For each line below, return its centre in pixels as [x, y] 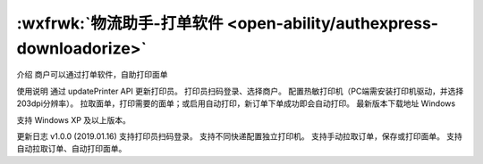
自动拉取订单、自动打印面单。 [72, 149]
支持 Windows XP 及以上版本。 [74, 119]
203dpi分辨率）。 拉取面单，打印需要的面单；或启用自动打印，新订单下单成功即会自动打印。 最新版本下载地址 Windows [236, 103]
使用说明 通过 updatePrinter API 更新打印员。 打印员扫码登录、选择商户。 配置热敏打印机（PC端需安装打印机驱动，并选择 [240, 91]
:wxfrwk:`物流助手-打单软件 [120, 23]
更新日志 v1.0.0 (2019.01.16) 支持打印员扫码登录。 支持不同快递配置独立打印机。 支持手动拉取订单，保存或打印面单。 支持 [239, 136]
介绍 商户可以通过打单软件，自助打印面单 [92, 75]
